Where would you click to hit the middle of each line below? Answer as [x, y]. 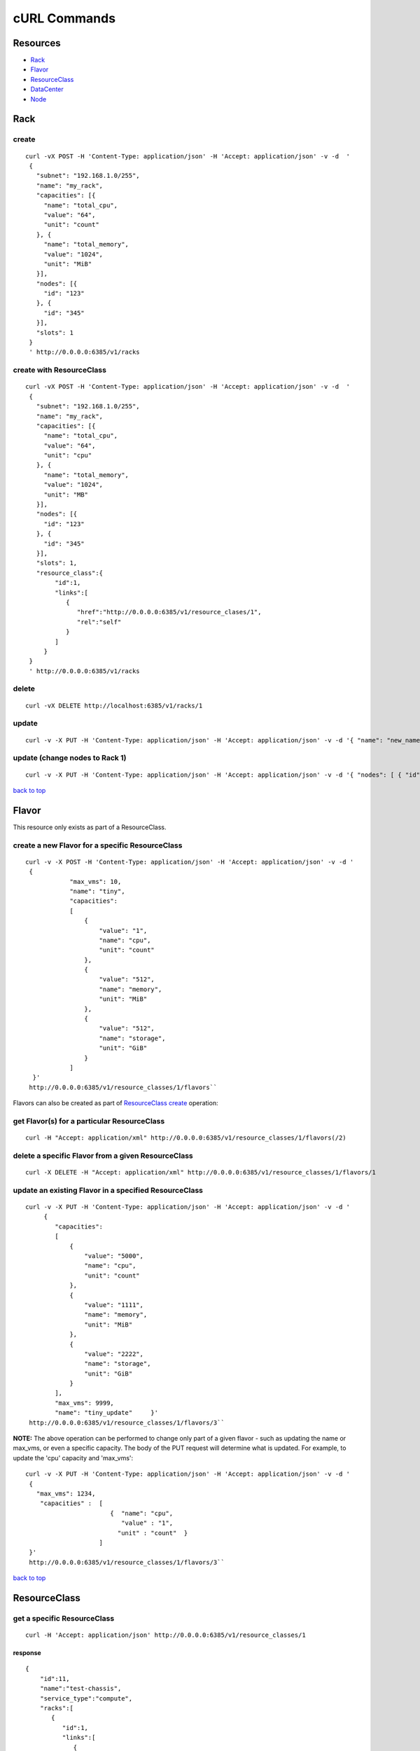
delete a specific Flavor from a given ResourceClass [103, 1156]
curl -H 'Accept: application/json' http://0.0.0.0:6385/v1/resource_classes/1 [166, 1635]
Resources [37, 43]
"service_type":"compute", [86, 1698]
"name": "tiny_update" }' [107, 1413]
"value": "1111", [114, 1305]
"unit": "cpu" [68, 456]
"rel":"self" [99, 622]
